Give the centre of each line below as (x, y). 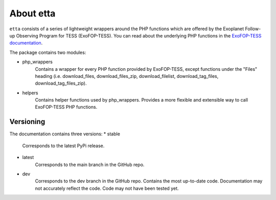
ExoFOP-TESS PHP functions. (66, 107)
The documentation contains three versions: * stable (65, 134)
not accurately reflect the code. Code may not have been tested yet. (107, 188)
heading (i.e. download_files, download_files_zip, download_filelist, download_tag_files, (127, 76)
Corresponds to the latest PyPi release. (63, 146)
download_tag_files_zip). (61, 83)
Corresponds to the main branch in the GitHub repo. (90, 165)
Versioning (27, 122)
